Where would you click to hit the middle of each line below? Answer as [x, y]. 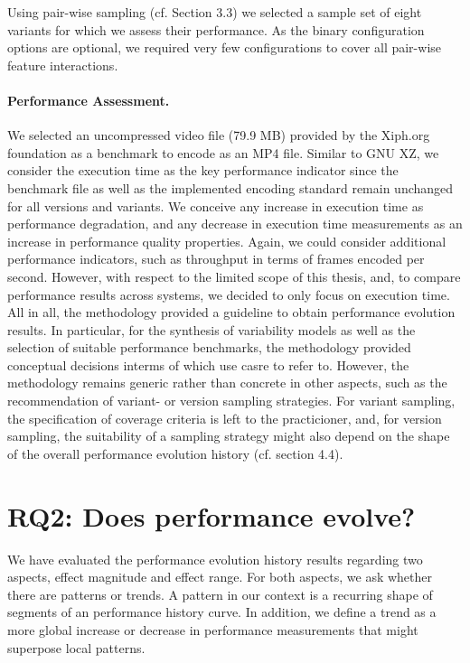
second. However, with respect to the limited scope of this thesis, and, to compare [234, 276]
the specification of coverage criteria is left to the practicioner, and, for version [225, 418]
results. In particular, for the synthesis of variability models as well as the [211, 329]
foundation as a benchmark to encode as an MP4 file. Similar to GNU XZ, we [223, 152]
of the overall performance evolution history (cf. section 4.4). [175, 453]
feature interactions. [63, 65]
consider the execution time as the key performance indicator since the [203, 170]
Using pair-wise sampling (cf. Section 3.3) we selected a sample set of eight [215, 12]
